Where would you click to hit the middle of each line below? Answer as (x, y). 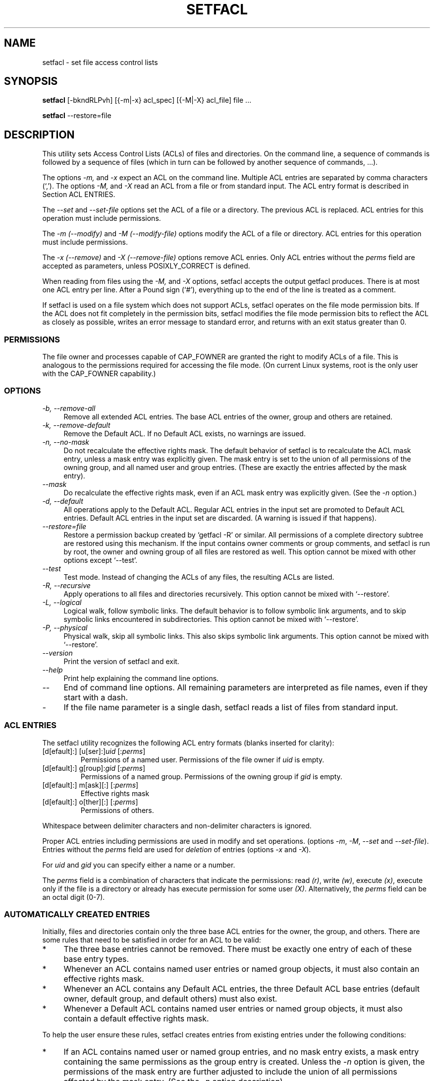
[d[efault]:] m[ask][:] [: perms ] (90, 785)
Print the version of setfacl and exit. (121, 661)
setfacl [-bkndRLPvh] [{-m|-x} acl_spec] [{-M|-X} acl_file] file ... (147, 100)
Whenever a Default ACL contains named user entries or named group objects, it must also (233, 1009)
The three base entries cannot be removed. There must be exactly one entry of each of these (238, 949)
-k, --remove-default (76, 425)
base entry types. (96, 959)
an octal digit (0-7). (74, 897)
